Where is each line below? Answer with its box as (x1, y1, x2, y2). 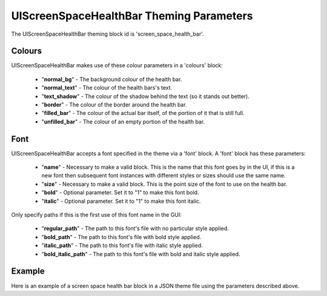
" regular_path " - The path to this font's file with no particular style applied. (41, 225, 230, 232)
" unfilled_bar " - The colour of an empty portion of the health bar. (41, 118, 205, 125)
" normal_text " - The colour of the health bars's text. (41, 84, 173, 91)
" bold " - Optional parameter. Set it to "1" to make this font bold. (41, 189, 199, 196)
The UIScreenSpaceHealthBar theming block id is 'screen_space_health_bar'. (11, 30, 204, 38)
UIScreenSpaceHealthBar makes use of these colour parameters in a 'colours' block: (11, 62, 223, 69)
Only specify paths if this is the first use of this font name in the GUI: (11, 211, 182, 219)
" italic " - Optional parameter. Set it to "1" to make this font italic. (41, 197, 201, 205)
